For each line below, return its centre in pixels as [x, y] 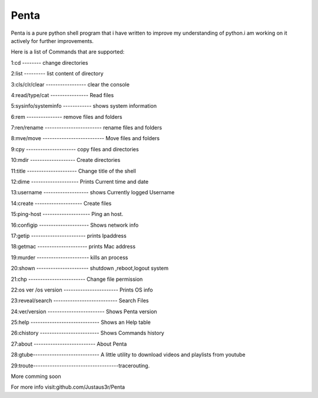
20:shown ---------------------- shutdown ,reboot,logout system [90, 268]
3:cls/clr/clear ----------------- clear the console [70, 84]
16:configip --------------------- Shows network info [75, 225]
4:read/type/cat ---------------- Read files [62, 95]
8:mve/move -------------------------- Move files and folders [85, 138]
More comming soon [36, 376]
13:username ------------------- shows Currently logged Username [93, 193]
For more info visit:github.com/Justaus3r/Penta [68, 387]
